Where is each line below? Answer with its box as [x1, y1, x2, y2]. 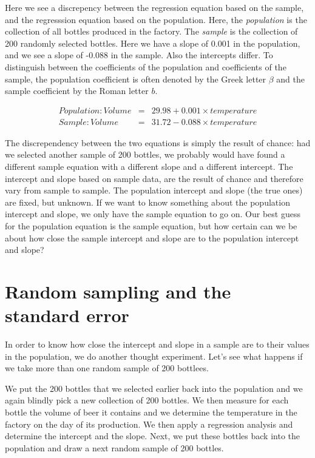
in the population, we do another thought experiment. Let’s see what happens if [5, 349, 303, 362]
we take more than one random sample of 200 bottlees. [5, 362, 209, 374]
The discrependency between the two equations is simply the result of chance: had [5, 136, 311, 149]
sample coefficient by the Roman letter [5, 84, 149, 97]
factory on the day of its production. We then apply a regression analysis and [5, 417, 293, 430]
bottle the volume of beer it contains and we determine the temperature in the [5, 406, 297, 419]
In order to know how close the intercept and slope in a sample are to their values [5, 338, 310, 351]
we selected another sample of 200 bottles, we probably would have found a [5, 148, 285, 161]
